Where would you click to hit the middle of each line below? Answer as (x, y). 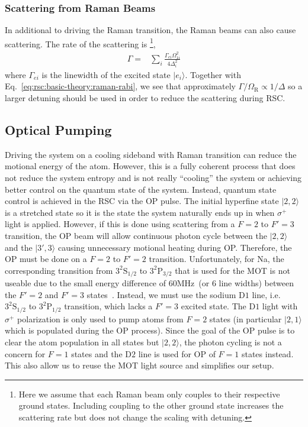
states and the (97, 353)
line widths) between (256, 283)
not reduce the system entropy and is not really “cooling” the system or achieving (153, 178)
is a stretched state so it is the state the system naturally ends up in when (140, 212)
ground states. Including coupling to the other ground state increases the (151, 405)
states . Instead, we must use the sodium (161, 294)
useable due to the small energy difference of (86, 283)
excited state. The (214, 306)
